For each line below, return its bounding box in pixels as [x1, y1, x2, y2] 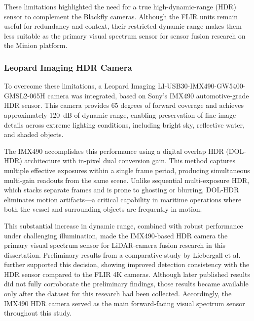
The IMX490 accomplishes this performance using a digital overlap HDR [4, 145, 224, 156]
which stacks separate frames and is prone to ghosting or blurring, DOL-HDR [4, 184, 239, 195]
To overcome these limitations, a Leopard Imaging [4, 81, 156, 91]
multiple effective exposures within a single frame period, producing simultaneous [4, 165, 250, 175]
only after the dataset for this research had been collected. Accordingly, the [4, 288, 232, 299]
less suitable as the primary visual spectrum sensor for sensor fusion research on [4, 30, 246, 41]
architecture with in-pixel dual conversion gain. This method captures [24, 155, 236, 166]
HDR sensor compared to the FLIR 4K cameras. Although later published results [4, 269, 250, 279]
